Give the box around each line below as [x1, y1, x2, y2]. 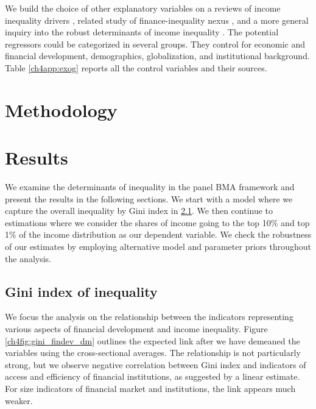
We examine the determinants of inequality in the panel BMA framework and [5, 180, 295, 193]
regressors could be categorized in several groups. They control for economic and [5, 37, 305, 50]
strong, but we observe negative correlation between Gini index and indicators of [5, 358, 306, 371]
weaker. [5, 394, 33, 407]
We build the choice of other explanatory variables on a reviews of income [5, 2, 281, 14]
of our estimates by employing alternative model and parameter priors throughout [5, 240, 311, 253]
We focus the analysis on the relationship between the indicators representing [5, 310, 293, 323]
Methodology [5, 97, 118, 122]
